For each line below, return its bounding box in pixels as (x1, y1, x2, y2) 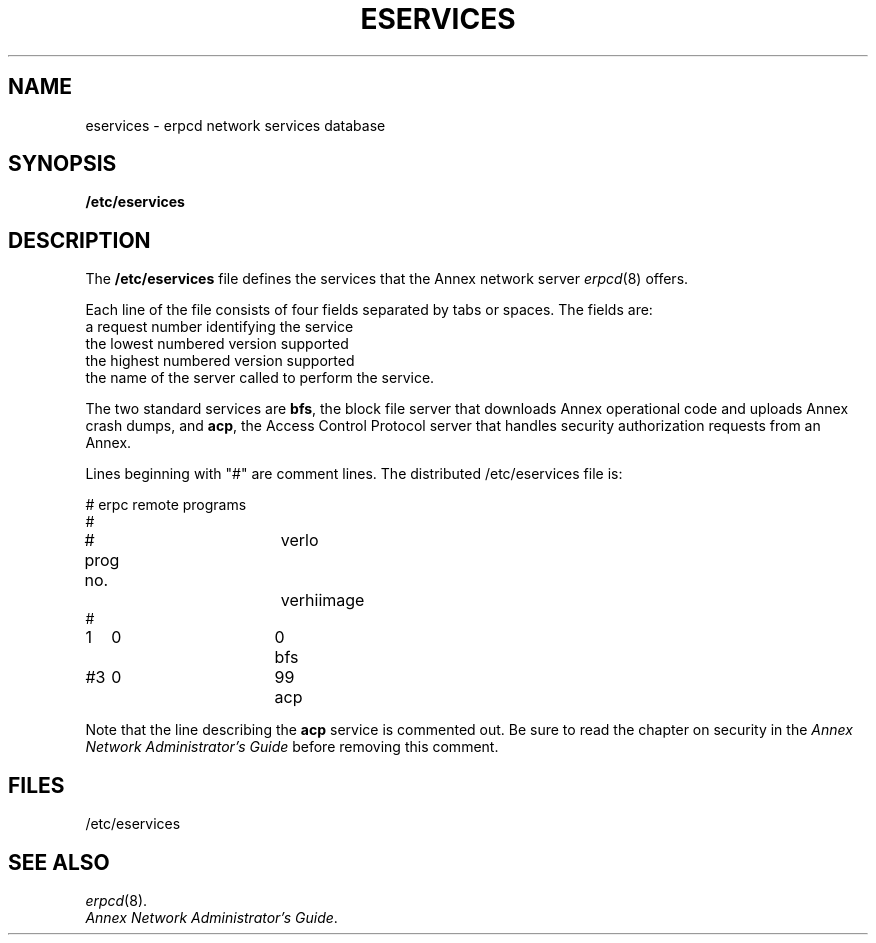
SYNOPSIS (8, 151, 117, 177)
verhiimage (280, 590, 365, 611)
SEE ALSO (8, 849, 110, 875)
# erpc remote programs (85, 496, 247, 514)
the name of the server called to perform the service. (85, 369, 435, 387)
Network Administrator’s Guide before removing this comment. (85, 738, 499, 756)
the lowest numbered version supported (85, 335, 349, 353)
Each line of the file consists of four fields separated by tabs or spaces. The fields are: (85, 301, 653, 319)
